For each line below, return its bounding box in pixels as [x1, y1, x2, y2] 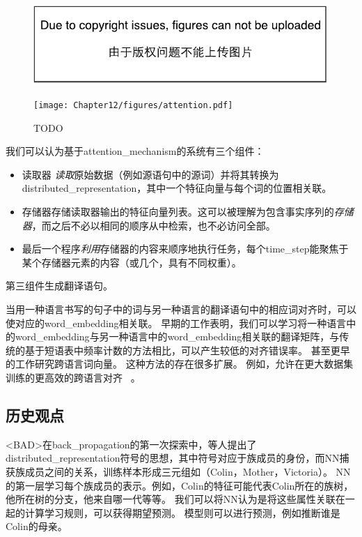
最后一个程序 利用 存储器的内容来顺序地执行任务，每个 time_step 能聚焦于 [22, 241, 349, 256]
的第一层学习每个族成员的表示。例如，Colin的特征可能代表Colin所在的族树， [6, 478, 354, 492]
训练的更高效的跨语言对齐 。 [6, 370, 141, 384]
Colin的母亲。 [6, 519, 68, 534]
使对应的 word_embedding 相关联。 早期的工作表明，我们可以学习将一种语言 [6, 315, 347, 330]
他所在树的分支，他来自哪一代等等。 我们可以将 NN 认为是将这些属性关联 [6, 492, 336, 506]
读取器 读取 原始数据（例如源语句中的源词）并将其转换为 [22, 167, 279, 181]
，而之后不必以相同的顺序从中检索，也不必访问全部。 [31, 218, 276, 232]
